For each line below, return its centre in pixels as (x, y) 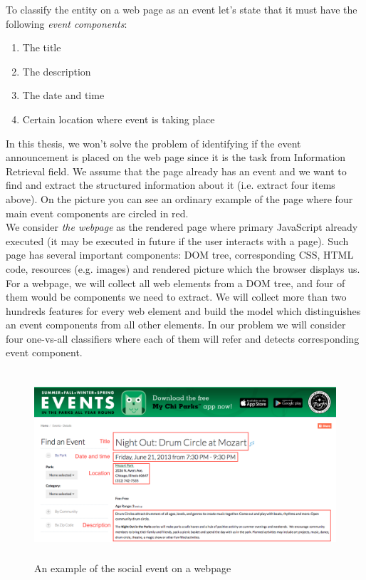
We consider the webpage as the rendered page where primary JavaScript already (182, 227)
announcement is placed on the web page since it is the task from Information (176, 157)
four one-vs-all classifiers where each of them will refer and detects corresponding (183, 338)
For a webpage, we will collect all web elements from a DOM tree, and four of (176, 283)
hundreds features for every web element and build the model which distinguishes (183, 310)
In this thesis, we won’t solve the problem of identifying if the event (153, 143)
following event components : (67, 23)
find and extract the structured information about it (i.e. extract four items (171, 185)
